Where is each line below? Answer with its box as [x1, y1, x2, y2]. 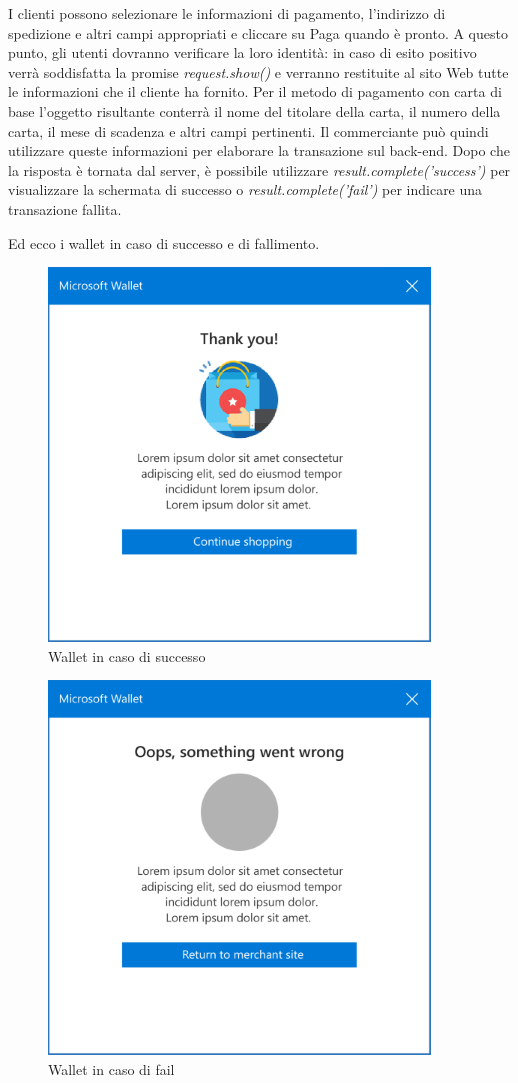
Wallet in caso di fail [48, 1058, 175, 1079]
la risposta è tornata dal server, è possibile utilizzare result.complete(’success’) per [8, 159, 511, 180]
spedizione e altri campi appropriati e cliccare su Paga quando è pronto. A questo [8, 22, 508, 43]
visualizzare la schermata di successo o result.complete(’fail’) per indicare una [8, 179, 483, 200]
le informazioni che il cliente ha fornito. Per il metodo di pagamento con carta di [8, 81, 502, 102]
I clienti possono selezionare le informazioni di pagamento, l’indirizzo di [8, 3, 446, 23]
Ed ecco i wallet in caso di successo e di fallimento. [8, 232, 320, 253]
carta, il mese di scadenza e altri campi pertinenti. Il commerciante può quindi [8, 120, 489, 141]
